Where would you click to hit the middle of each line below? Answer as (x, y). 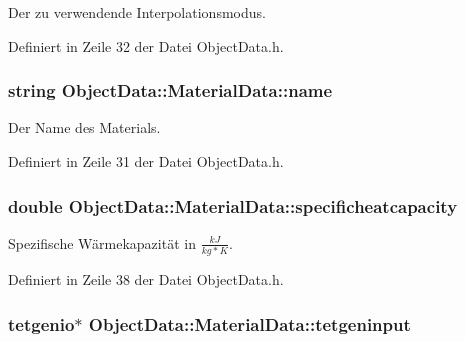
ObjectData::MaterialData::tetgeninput (249, 323)
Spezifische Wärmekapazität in (102, 242)
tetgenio (41, 323)
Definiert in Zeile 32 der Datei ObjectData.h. (146, 45)
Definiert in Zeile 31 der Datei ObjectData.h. (146, 161)
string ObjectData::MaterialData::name (170, 90)
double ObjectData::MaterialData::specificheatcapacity (233, 205)
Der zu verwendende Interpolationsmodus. (137, 12)
